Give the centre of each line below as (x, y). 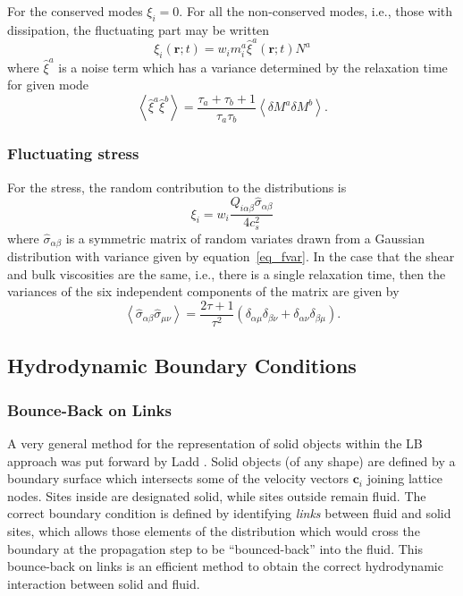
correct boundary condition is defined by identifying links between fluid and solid (229, 513)
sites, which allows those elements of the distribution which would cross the (214, 530)
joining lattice (405, 478)
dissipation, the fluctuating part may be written (139, 29)
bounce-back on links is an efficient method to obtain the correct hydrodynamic (225, 566)
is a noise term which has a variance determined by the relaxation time (253, 67)
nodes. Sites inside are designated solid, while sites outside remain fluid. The (217, 495)
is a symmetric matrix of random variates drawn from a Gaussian (245, 238)
